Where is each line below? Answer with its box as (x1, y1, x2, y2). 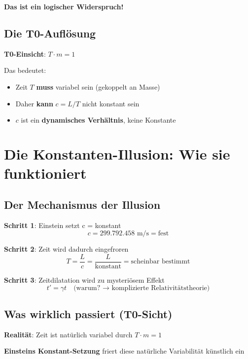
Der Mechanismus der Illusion (4, 196, 161, 212)
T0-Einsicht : (4, 48, 46, 59)
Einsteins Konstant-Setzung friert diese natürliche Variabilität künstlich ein (4, 346, 245, 356)
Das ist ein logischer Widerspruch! (4, 1, 124, 11)
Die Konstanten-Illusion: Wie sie (4, 143, 230, 163)
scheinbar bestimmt (131, 258, 190, 265)
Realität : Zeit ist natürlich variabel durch (4, 329, 133, 339)
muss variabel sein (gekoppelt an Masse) (36, 81, 160, 92)
